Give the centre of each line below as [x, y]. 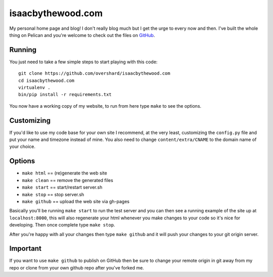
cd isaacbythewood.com [47, 80]
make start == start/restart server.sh [62, 188]
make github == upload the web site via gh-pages [76, 201]
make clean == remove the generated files [67, 180]
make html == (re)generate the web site [64, 173]
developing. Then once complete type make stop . [62, 225]
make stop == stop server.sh [53, 194]
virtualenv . [34, 88]
